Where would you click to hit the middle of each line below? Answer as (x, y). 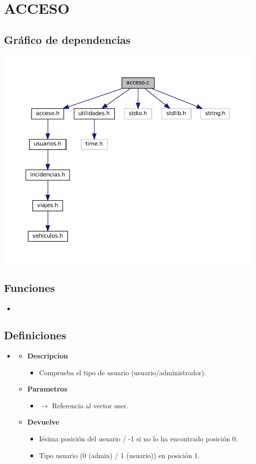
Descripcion (48, 356)
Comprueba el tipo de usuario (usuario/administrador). (123, 372)
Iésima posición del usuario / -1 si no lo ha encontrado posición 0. (138, 438)
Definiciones (35, 335)
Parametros (47, 389)
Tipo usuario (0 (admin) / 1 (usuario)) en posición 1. (119, 455)
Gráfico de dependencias (67, 39)
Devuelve (43, 422)
